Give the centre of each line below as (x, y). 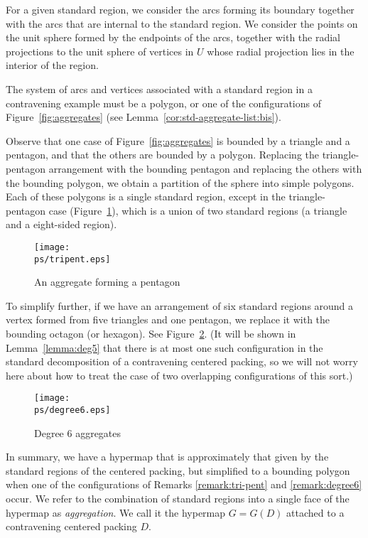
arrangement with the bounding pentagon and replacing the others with (205, 168)
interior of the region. (52, 65)
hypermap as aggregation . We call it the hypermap (116, 512)
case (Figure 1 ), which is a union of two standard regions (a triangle (198, 210)
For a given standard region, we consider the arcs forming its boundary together (180, 9)
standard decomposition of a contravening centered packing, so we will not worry (182, 361)
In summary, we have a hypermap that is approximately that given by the (167, 457)
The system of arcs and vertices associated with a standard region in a (159, 88)
